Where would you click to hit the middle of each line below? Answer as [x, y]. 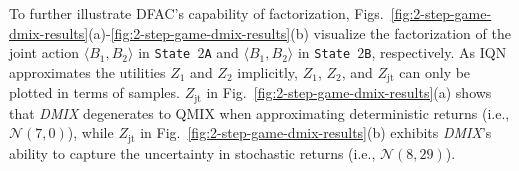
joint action [44, 52]
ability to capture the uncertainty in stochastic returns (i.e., [192, 152]
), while [90, 132]
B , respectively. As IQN [435, 52]
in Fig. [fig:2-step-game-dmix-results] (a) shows [349, 92]
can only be [435, 71]
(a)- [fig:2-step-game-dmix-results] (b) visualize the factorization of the [299, 32]
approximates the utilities [87, 71]
